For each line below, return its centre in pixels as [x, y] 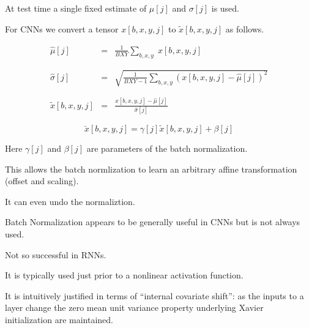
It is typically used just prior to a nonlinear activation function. [124, 275]
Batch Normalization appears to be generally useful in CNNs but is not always [153, 222]
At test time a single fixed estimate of [76, 8]
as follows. [245, 28]
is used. [225, 8]
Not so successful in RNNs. [56, 254]
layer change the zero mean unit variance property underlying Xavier [134, 307]
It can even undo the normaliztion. [70, 201]
